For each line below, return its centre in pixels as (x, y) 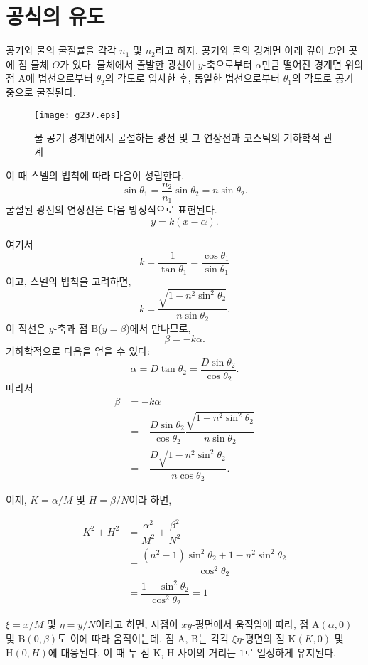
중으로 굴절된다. (41, 91)
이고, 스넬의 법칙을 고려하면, (69, 281)
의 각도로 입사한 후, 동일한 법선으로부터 (192, 78)
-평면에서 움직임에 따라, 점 (250, 624)
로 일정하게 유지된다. (290, 652)
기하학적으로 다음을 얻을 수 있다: (78, 351)
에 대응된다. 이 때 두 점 (99, 652)
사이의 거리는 (207, 652)
